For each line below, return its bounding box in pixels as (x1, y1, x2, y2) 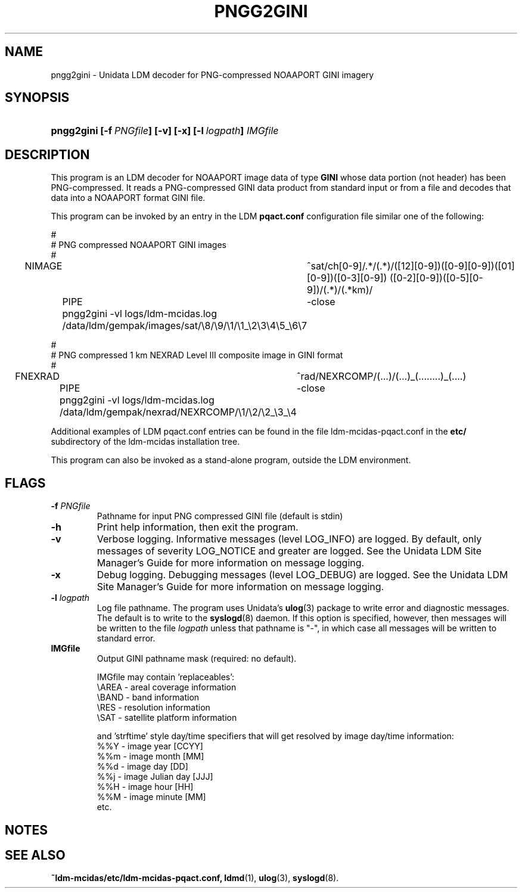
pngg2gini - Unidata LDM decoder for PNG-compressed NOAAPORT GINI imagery (51, 69, 374, 80)
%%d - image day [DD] (97, 761, 188, 772)
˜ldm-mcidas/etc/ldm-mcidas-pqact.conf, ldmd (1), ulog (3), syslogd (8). (51, 873, 339, 883)
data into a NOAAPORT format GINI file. (51, 193, 206, 203)
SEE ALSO (5, 847, 66, 863)
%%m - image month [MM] (97, 751, 204, 762)
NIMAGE (24, 260, 63, 272)
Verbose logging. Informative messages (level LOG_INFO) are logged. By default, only (97, 533, 482, 545)
